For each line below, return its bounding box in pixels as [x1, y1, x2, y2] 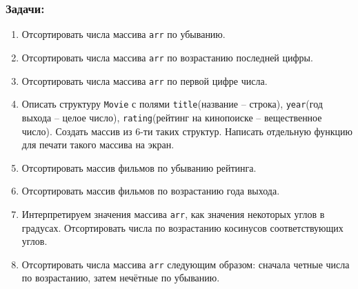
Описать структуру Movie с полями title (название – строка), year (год [21, 97, 323, 111]
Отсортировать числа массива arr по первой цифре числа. [21, 73, 268, 88]
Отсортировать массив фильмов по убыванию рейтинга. [21, 160, 257, 175]
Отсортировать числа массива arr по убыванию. [21, 27, 226, 41]
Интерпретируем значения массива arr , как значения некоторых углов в [21, 206, 325, 221]
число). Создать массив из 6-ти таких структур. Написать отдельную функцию [21, 123, 353, 138]
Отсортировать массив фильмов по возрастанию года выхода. [21, 183, 280, 198]
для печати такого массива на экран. [21, 137, 175, 152]
